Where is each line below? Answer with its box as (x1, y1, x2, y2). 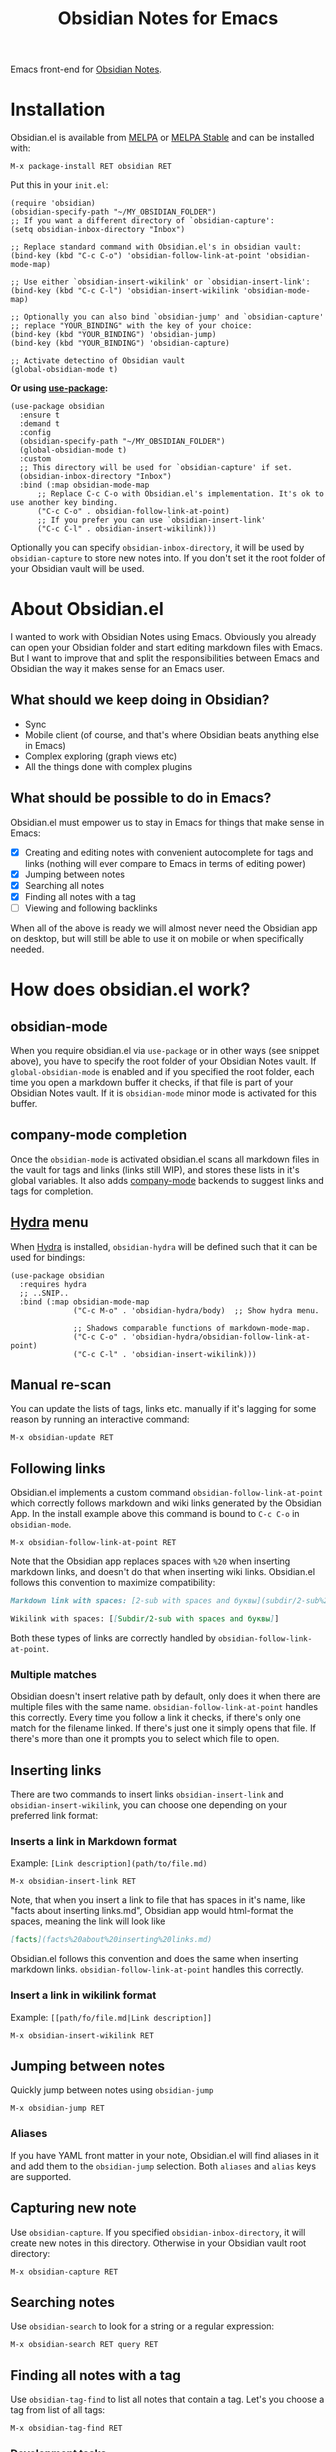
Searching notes (10, 2293, 115, 2311)
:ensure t (19, 410, 60, 421)
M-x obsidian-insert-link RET (10, 1877, 137, 1887)
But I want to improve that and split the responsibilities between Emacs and (10, 652, 320, 664)
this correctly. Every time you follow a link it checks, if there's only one (10, 1712, 302, 1724)
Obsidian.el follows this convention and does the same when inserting (10, 1953, 299, 1965)
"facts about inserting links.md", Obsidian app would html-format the (10, 1905, 294, 1917)
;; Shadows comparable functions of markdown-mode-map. (73, 1323, 311, 1333)
